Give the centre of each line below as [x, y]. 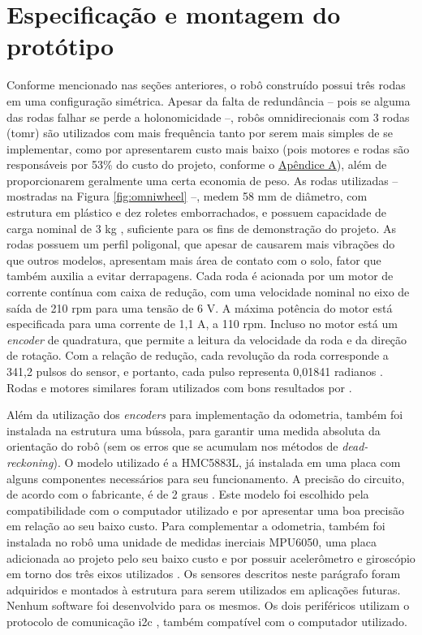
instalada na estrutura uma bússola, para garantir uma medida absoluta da [194, 430]
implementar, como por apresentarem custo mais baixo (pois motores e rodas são [208, 148]
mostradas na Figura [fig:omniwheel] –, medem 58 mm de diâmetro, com [187, 196]
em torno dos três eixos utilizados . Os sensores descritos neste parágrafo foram [204, 574]
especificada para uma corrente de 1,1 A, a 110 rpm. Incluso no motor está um [202, 324]
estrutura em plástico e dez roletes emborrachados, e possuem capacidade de [197, 212]
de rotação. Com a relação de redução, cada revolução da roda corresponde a [198, 355]
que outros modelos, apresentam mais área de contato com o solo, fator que [194, 259]
